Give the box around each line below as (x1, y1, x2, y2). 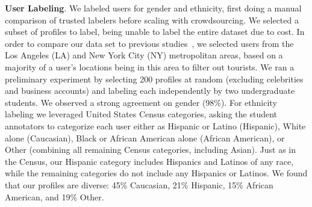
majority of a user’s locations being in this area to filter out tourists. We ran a (5, 60, 295, 73)
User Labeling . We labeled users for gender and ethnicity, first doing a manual (5, 2, 302, 14)
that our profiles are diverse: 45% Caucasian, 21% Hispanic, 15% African (5, 178, 273, 191)
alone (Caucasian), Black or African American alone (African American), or (5, 131, 285, 144)
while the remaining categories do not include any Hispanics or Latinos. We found (5, 167, 308, 179)
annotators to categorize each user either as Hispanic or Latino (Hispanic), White (5, 119, 306, 132)
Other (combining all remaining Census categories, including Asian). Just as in (5, 143, 296, 156)
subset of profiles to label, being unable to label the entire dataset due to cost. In (5, 25, 305, 38)
